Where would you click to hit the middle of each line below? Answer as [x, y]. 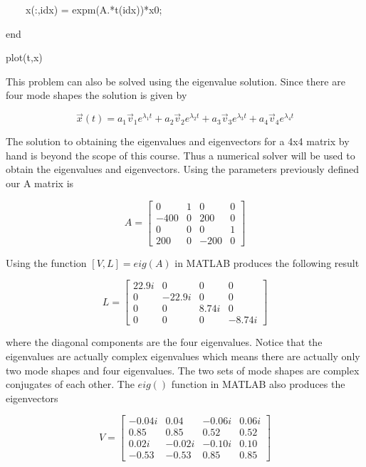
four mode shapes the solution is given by [96, 95]
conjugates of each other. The [70, 384]
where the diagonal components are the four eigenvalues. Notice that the [164, 342]
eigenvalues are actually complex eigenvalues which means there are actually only [183, 356]
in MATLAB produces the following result [267, 262]
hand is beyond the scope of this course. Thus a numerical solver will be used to [181, 155]
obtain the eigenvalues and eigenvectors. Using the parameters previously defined [182, 169]
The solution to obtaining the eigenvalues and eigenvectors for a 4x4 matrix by [178, 141]
